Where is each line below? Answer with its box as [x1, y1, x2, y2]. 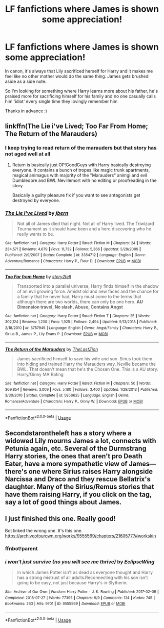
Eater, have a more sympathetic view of [5, 459, 128, 468]
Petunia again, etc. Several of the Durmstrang [5, 444, 146, 452]
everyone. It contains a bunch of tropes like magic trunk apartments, [12, 167, 150, 173]
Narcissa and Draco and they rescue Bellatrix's [5, 475, 151, 483]
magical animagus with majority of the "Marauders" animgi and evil [12, 172, 147, 178]
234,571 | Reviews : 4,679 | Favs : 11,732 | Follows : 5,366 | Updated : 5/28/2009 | [5, 247, 141, 251]
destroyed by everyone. [12, 197, 60, 203]
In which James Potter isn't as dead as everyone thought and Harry [17, 569, 153, 575]
